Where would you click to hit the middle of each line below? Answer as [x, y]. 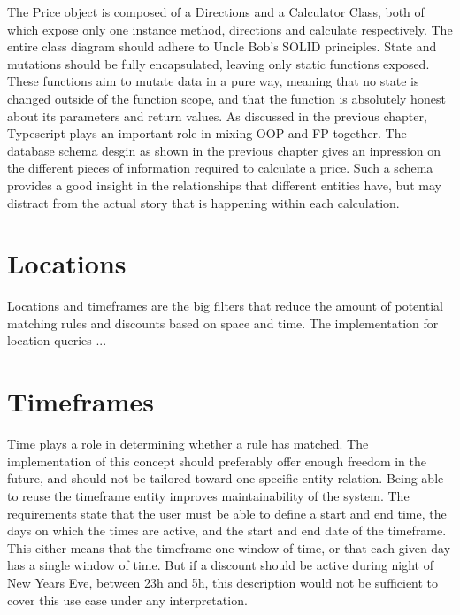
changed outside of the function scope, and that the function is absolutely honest [226, 98]
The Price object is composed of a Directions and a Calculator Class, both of [216, 12]
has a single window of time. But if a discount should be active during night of [221, 565]
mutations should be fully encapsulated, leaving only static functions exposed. [218, 63]
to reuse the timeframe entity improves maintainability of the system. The [208, 495]
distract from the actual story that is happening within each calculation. [203, 202]
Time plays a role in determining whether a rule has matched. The [188, 444]
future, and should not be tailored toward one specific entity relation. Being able [226, 478]
